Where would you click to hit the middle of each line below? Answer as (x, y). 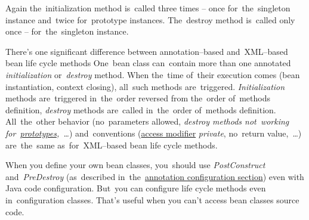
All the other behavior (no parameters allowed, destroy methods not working (147, 121)
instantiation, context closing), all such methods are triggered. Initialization (145, 86)
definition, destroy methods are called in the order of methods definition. (141, 109)
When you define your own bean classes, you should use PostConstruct (135, 165)
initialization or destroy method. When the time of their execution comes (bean (153, 74)
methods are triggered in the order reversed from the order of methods (138, 98)
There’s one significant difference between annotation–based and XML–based (147, 51)
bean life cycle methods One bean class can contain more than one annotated (148, 63)
